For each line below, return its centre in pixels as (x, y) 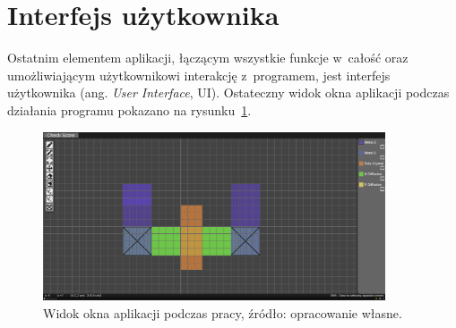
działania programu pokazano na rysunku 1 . (129, 109)
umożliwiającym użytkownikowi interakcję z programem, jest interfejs (199, 75)
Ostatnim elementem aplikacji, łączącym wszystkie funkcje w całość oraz (208, 58)
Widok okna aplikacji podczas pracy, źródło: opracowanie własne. (223, 313)
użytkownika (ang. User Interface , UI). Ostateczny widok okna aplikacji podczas (228, 93)
